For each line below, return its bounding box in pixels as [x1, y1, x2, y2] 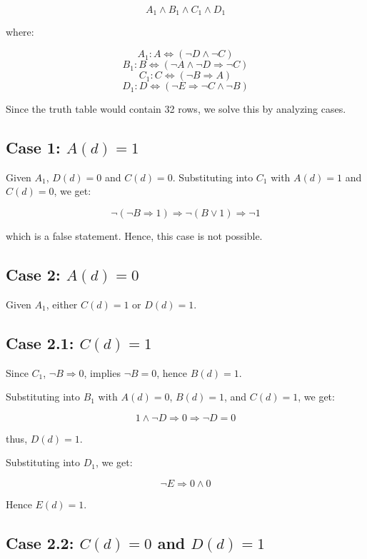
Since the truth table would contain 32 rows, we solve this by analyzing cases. [6, 101, 346, 116]
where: [6, 24, 34, 39]
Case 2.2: [6, 531, 74, 553]
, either [46, 296, 78, 311]
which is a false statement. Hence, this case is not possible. [6, 228, 263, 243]
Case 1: [6, 136, 61, 158]
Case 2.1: [6, 331, 74, 353]
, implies [84, 365, 121, 380]
